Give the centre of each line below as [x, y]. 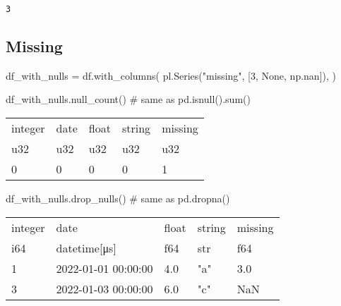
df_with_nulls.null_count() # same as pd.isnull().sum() [128, 99]
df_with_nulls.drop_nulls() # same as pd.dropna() [118, 198]
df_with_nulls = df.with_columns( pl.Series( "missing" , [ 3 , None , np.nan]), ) [171, 75]
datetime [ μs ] [86, 247]
